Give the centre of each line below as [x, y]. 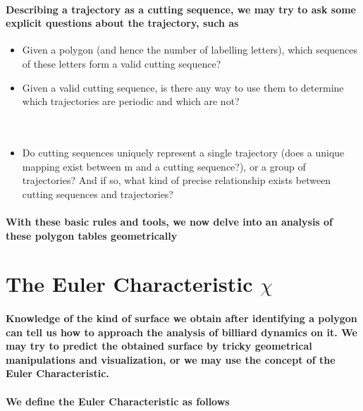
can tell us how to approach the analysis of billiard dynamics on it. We [181, 332]
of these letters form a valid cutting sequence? [122, 63]
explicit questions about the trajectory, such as [122, 23]
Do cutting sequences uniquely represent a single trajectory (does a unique [183, 152]
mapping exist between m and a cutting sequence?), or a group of [164, 166]
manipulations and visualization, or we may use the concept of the [171, 359]
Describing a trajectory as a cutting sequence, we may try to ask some [181, 9]
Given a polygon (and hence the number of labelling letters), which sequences [190, 50]
